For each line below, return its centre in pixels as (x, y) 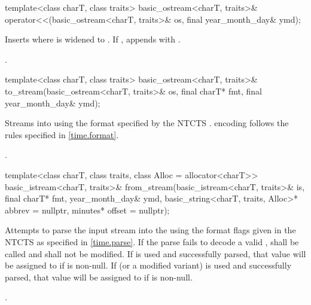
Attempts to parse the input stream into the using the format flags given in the (150, 230)
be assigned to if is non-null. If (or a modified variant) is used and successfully (148, 265)
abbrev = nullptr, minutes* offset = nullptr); (87, 210)
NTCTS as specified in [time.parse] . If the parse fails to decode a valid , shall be (152, 241)
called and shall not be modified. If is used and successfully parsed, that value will (155, 253)
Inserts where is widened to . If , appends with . (93, 39)
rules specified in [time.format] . (62, 134)
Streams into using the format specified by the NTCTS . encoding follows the (147, 123)
